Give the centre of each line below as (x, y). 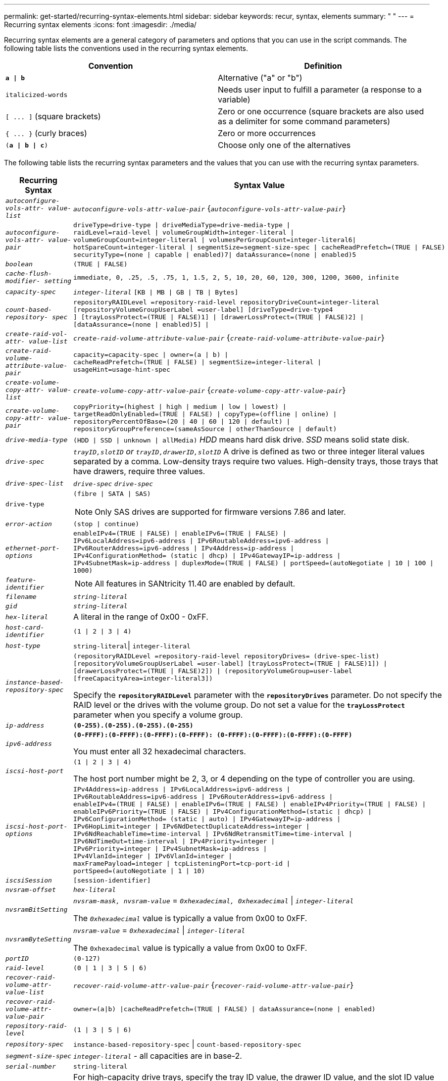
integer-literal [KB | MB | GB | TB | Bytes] (156, 292)
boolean (19, 264)
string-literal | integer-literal (132, 645)
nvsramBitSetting (37, 909)
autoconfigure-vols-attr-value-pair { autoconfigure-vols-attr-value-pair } (210, 208)
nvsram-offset (31, 890)
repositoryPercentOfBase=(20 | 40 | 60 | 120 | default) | (182, 421)
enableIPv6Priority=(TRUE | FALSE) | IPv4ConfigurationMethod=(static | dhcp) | (223, 811)
